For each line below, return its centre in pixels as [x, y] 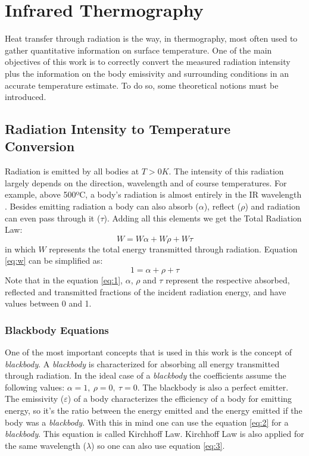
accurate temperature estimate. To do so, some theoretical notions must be [142, 85]
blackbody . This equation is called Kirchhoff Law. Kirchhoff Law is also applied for [154, 434]
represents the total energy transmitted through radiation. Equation [173, 249]
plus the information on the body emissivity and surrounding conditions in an [147, 73]
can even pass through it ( [53, 218]
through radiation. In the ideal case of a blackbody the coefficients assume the [146, 375]
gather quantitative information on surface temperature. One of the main [138, 50]
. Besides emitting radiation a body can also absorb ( [102, 206]
